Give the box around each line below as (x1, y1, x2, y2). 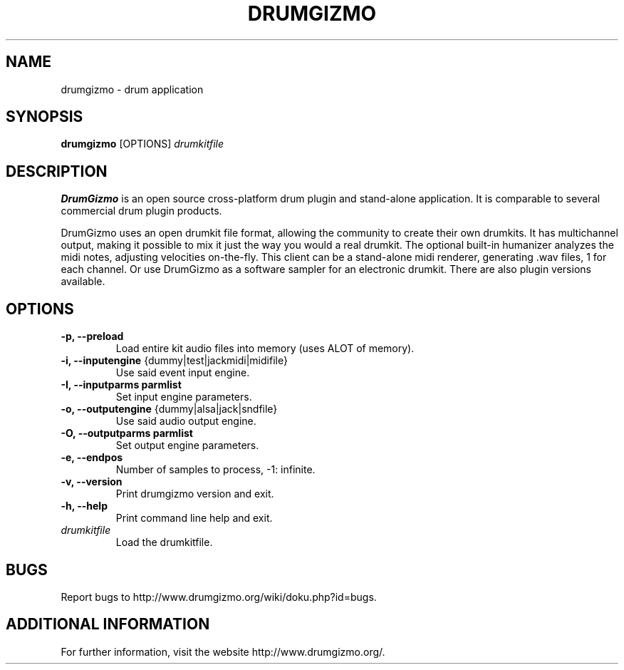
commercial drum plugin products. (61, 205, 222, 217)
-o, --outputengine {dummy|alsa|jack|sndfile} (61, 403, 278, 416)
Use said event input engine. (115, 366, 250, 379)
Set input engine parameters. (115, 391, 252, 403)
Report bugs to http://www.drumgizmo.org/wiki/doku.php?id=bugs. (61, 590, 377, 603)
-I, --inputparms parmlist (61, 378, 182, 391)
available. (61, 275, 105, 288)
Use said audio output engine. (115, 415, 256, 428)
